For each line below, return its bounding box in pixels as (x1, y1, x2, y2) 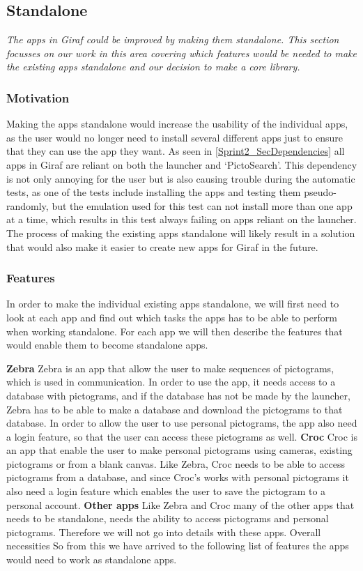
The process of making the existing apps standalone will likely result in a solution (6, 225, 355, 240)
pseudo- (304, 185, 337, 199)
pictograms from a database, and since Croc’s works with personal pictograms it (6, 470, 349, 485)
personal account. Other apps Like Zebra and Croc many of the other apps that (6, 497, 355, 512)
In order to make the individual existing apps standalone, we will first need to (6, 296, 339, 311)
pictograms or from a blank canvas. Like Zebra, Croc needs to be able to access (6, 456, 346, 471)
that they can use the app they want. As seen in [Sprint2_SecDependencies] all (6, 144, 345, 158)
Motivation (6, 89, 70, 106)
